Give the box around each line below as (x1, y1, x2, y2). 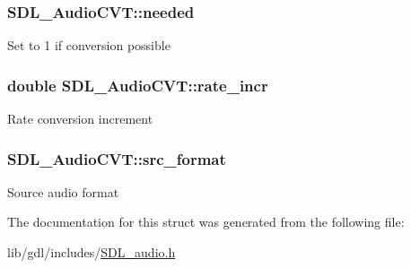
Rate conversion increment (7, 109, 153, 128)
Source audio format (7, 182, 119, 201)
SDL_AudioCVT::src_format (7, 147, 226, 169)
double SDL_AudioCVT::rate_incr (7, 73, 268, 96)
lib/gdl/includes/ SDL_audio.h (7, 243, 176, 262)
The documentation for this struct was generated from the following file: (7, 212, 405, 231)
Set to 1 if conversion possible (7, 36, 171, 55)
